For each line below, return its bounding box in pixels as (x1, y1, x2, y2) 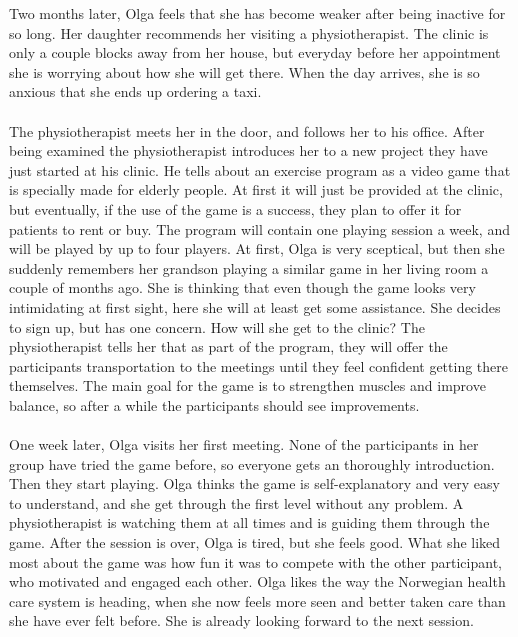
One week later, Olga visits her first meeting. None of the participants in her (9, 434, 479, 455)
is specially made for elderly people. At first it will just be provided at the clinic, (9, 179, 503, 200)
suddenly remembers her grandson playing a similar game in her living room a (9, 257, 489, 278)
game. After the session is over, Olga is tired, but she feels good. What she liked (9, 532, 501, 553)
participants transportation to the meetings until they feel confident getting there (9, 355, 508, 376)
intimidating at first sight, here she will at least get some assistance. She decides (9, 296, 501, 317)
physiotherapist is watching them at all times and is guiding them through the (9, 512, 490, 533)
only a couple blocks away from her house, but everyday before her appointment (9, 42, 501, 63)
